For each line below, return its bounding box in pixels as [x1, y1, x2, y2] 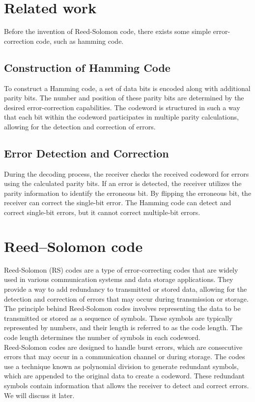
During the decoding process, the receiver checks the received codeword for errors [4, 168, 249, 179]
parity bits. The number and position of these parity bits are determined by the [4, 93, 244, 103]
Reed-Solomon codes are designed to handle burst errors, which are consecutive [4, 341, 243, 352]
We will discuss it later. [4, 390, 75, 400]
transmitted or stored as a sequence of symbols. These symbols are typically [4, 312, 233, 323]
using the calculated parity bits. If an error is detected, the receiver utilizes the [4, 178, 242, 188]
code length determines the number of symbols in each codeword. [4, 332, 200, 342]
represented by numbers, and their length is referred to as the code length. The [4, 322, 243, 333]
